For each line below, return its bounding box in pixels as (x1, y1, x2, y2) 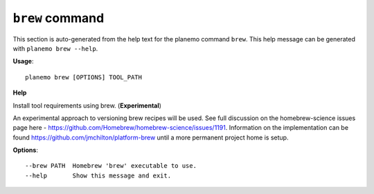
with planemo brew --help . (12, 44, 98, 52)
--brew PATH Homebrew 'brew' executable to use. (25, 162, 197, 170)
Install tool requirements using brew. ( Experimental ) (12, 101, 162, 110)
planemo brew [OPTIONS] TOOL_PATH (25, 73, 142, 81)
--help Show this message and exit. (25, 171, 172, 180)
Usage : (12, 57, 34, 66)
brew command (12, 10, 105, 26)
